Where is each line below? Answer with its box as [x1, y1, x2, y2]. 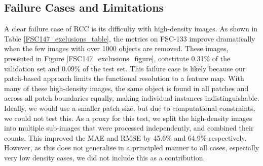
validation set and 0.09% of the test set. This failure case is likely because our [4, 63, 246, 73]
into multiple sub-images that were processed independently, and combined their [4, 122, 254, 133]
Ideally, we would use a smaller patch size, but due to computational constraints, [4, 102, 255, 113]
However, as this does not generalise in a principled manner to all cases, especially [4, 142, 259, 153]
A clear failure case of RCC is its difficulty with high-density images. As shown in [4, 23, 258, 34]
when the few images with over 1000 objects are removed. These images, [4, 43, 229, 54]
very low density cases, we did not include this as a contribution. [4, 152, 205, 162]
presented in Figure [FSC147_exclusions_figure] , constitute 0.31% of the [4, 53, 231, 63]
